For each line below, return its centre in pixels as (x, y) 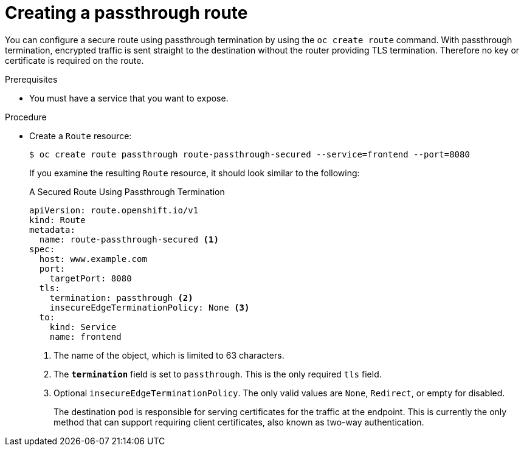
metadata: (52, 229)
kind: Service (83, 327)
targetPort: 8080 (91, 278)
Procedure (26, 117)
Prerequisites (31, 79)
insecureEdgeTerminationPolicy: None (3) (150, 307)
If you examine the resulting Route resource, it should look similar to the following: (195, 173)
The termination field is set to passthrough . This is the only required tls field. (218, 374)
